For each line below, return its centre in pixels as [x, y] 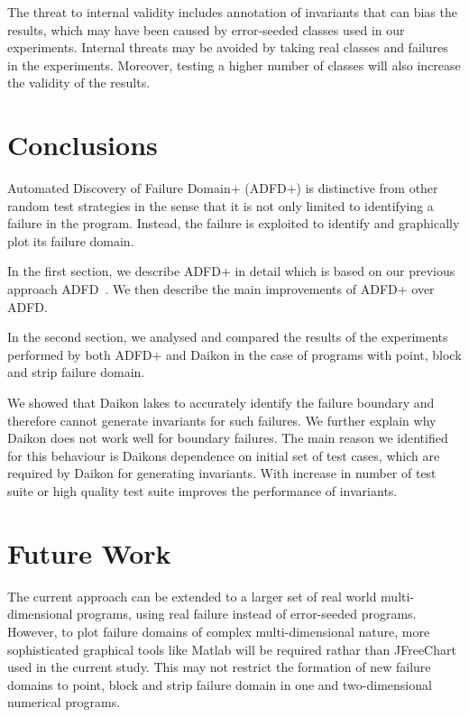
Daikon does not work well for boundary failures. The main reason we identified [228, 438]
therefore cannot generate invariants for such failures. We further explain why [222, 420]
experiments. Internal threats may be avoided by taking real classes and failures [228, 47]
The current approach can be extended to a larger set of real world [192, 596]
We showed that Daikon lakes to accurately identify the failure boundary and [221, 403]
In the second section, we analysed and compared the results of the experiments [228, 337]
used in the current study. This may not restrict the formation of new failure [219, 667]
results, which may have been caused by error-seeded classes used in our [206, 29]
